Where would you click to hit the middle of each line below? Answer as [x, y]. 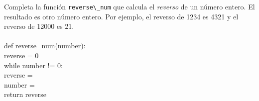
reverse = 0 [21, 55]
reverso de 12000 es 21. [39, 26]
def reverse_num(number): [45, 46]
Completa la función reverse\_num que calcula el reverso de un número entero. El [129, 6]
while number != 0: [33, 65]
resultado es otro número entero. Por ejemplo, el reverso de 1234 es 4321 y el [121, 16]
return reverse [25, 94]
